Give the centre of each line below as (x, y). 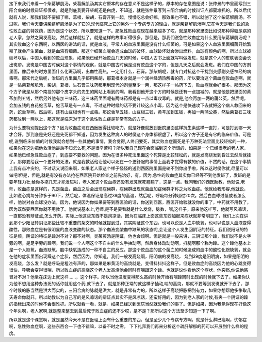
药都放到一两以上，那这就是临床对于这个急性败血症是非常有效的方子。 (79, 119)
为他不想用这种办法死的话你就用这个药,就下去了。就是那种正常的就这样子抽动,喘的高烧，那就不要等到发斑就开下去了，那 (129, 284)
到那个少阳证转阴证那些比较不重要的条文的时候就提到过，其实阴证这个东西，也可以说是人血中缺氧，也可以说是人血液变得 (130, 222)
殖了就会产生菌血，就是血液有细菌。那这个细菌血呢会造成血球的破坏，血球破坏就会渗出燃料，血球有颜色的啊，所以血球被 (130, 51)
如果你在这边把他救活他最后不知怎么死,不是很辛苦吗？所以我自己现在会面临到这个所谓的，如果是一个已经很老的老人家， (129, 148)
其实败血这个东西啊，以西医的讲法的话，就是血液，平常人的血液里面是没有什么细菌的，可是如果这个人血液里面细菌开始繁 (130, 44)
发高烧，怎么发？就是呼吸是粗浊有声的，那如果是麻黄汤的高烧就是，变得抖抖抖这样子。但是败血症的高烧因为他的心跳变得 (130, 263)
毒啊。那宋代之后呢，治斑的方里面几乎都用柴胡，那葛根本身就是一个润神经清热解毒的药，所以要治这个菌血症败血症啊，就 (130, 78)
